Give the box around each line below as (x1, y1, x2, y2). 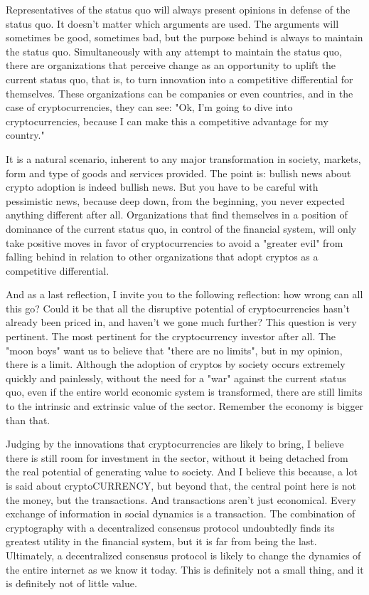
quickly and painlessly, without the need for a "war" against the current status (6, 370, 346, 385)
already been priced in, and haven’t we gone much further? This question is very (6, 315, 357, 330)
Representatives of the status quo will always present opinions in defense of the (6, 2, 351, 16)
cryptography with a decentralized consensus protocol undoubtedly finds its (6, 520, 335, 535)
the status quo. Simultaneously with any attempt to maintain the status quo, (6, 43, 342, 58)
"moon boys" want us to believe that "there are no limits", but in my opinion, (6, 342, 343, 357)
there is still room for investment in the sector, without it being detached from (6, 450, 348, 465)
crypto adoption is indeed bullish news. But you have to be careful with (6, 179, 319, 194)
